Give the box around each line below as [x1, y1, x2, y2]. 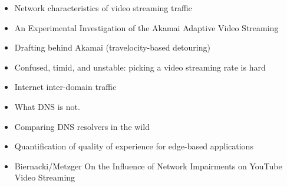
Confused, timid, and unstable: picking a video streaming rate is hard [14, 61, 266, 73]
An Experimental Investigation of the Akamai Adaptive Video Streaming [14, 21, 279, 34]
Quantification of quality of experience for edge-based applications [14, 140, 253, 152]
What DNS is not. [14, 100, 80, 112]
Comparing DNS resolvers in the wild [14, 120, 150, 132]
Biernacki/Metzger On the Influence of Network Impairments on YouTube [14, 159, 282, 172]
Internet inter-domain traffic [14, 81, 117, 93]
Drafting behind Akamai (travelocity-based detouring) [14, 41, 210, 54]
